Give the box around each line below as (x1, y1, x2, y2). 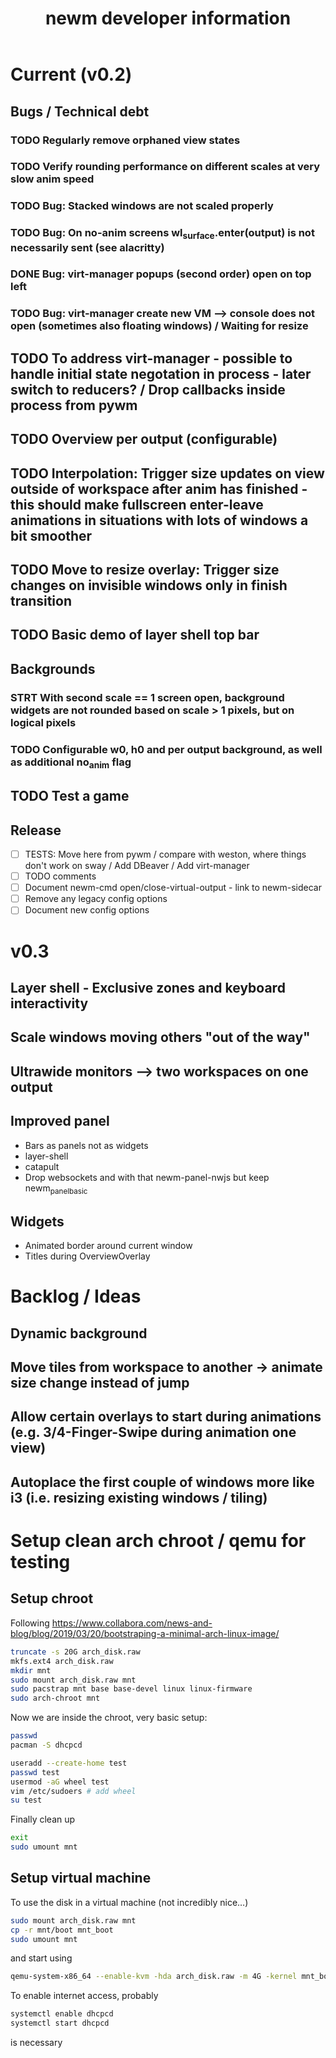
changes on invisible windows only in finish (10, 577, 288, 594)
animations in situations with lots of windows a (10, 512, 309, 529)
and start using (10, 1952, 73, 1964)
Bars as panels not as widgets (24, 1139, 149, 1151)
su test (10, 1795, 43, 1806)
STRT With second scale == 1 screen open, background (10, 690, 285, 704)
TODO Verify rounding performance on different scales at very (10, 160, 321, 174)
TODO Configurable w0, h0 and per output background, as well (10, 742, 323, 756)
